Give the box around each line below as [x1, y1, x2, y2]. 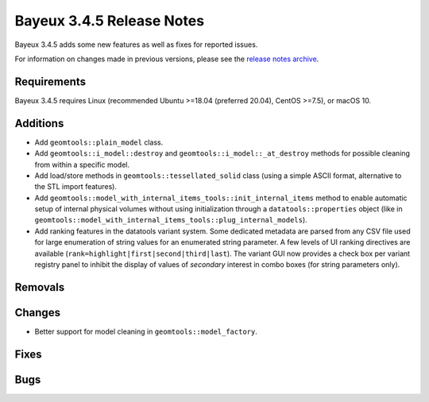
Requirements [14, 75, 87, 88]
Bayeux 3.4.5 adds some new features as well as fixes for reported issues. [14, 40, 258, 49]
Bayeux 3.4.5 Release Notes [14, 12, 205, 29]
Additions [14, 116, 64, 130]
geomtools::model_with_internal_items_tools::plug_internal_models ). [34, 215, 307, 225]
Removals [14, 280, 65, 294]
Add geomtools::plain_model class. [34, 137, 164, 147]
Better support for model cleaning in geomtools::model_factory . [34, 327, 257, 336]
